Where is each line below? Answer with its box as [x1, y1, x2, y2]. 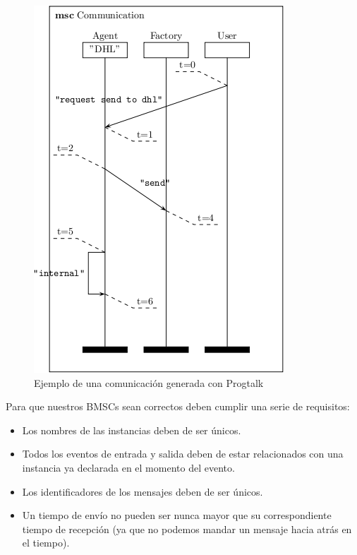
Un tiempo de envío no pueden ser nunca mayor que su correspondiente [22, 508, 332, 523]
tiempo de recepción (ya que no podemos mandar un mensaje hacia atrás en [22, 521, 352, 536]
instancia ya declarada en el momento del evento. [22, 460, 235, 475]
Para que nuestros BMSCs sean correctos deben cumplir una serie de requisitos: [6, 399, 350, 414]
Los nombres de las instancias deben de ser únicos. [22, 422, 241, 437]
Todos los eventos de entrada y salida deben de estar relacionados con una [22, 446, 344, 461]
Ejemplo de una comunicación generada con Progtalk [34, 375, 264, 390]
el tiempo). [22, 535, 70, 550]
